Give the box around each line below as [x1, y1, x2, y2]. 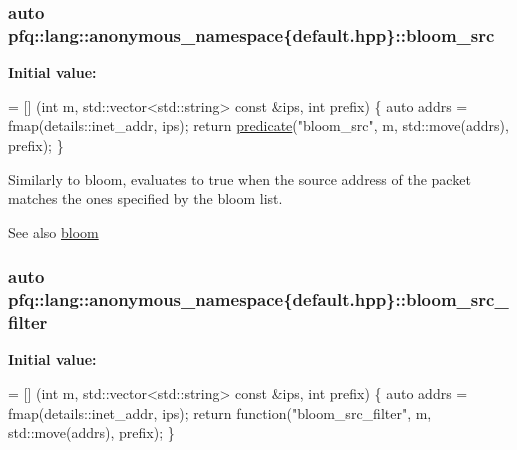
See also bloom [8, 221, 99, 242]
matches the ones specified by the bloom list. [8, 188, 283, 209]
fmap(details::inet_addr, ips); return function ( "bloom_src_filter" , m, [8, 402, 432, 423]
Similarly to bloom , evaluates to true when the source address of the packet [8, 168, 471, 189]
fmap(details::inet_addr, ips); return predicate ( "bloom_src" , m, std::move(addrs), [8, 115, 509, 136]
